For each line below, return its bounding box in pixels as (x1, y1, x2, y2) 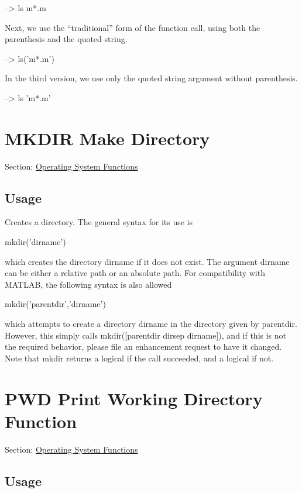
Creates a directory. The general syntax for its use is (5, 216, 193, 228)
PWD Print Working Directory (5, 386, 263, 410)
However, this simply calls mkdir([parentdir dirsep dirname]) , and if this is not (5, 329, 287, 341)
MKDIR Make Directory (5, 126, 210, 150)
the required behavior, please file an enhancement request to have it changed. (5, 340, 282, 353)
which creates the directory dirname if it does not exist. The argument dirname (5, 255, 290, 267)
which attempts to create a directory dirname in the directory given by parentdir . (5, 318, 297, 330)
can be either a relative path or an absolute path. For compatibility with (5, 267, 265, 279)
